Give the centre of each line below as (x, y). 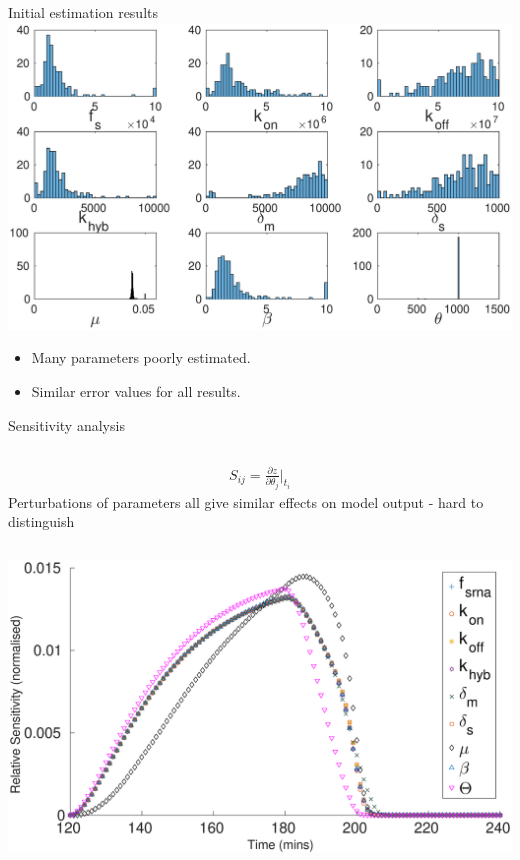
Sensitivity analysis (66, 424)
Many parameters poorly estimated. (141, 357)
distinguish (41, 521)
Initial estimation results (83, 12)
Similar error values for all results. (136, 390)
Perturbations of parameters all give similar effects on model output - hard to (246, 501)
